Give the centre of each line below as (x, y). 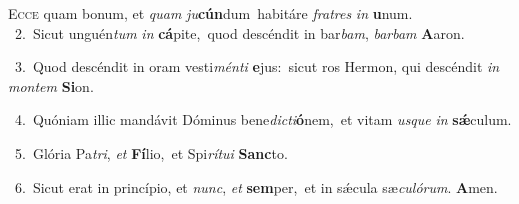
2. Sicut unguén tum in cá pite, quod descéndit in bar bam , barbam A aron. (239, 32)
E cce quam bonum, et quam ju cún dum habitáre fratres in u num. (210, 13)
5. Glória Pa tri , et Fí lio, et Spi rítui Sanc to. (151, 152)
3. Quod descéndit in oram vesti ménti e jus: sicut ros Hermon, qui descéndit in (257, 66)
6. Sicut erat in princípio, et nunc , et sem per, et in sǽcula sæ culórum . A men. (256, 186)
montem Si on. (51, 85)
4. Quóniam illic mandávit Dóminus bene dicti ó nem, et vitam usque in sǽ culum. (263, 119)
